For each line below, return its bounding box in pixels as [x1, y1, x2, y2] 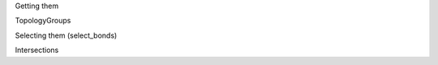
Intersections [15, 45, 59, 55]
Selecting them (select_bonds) [15, 30, 118, 40]
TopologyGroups [15, 16, 71, 26]
